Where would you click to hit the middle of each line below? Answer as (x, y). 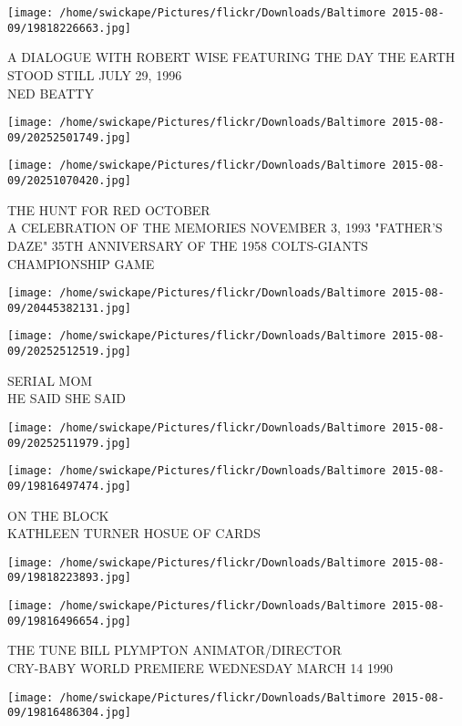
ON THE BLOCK (58, 515)
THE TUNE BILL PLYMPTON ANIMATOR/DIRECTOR (175, 650)
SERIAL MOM (50, 380)
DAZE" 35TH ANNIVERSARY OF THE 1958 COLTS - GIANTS (188, 245)
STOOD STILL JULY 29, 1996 (95, 74)
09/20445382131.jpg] (70, 308)
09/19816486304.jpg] (70, 713)
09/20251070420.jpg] (70, 181)
